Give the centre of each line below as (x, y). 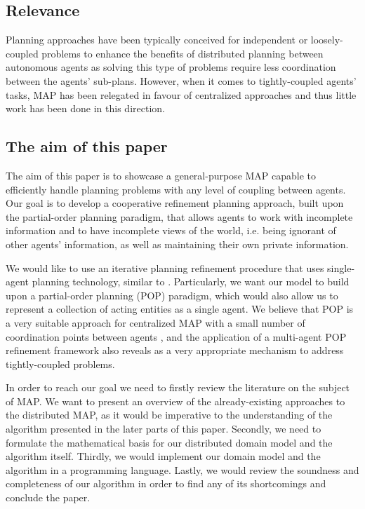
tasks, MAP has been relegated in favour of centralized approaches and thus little (181, 94)
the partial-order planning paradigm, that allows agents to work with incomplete (179, 216)
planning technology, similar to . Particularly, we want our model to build (191, 281)
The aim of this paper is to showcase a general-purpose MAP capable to (161, 175)
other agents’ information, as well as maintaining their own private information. (177, 244)
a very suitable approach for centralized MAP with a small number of (155, 322)
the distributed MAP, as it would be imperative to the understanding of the (169, 415)
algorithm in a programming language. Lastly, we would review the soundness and (182, 469)
